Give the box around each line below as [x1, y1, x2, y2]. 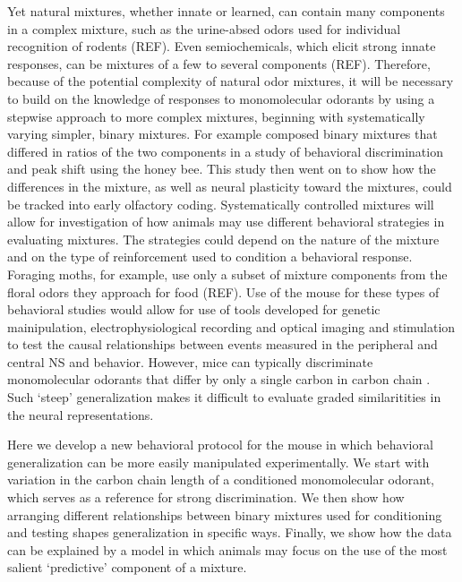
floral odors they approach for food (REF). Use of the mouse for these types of [7, 282, 440, 301]
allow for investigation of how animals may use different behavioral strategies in [7, 212, 445, 231]
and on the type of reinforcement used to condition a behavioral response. [7, 247, 413, 266]
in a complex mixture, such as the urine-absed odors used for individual [7, 19, 401, 38]
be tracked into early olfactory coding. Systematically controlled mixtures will [7, 194, 434, 213]
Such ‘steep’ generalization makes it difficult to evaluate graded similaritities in [7, 388, 441, 407]
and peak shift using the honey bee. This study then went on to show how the [7, 159, 436, 178]
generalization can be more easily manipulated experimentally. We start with [7, 452, 430, 471]
